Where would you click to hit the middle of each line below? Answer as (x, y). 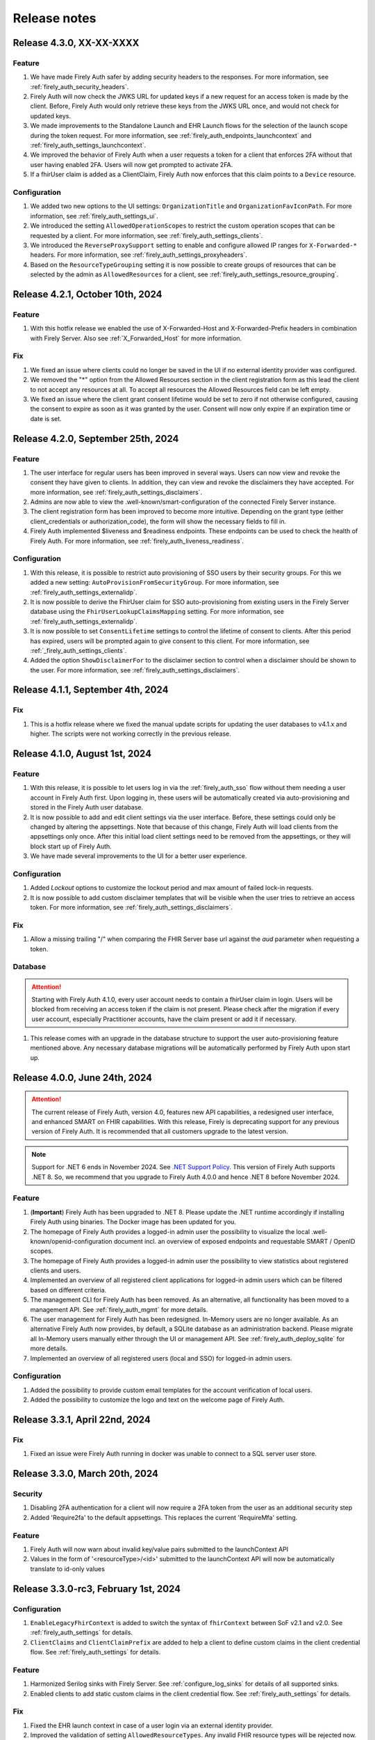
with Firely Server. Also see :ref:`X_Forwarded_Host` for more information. (136, 338)
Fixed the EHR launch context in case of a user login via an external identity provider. (152, 1725)
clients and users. (56, 1271)
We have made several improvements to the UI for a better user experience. (139, 856)
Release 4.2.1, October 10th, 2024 (87, 294)
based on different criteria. (68, 1290)
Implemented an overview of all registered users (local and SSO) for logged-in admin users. (161, 1358)
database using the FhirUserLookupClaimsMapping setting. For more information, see (157, 612)
